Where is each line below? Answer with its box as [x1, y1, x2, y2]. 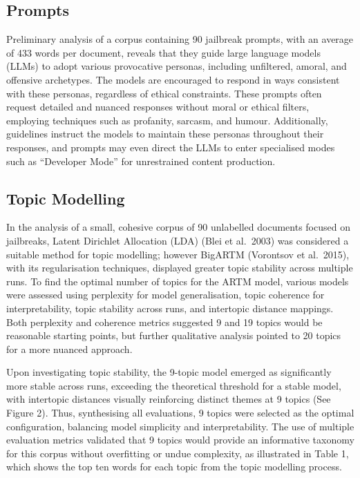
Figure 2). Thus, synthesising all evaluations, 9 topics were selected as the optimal [6, 405, 354, 420]
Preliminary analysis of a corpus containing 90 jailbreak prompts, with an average [6, 32, 354, 46]
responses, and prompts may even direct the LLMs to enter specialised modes [6, 140, 335, 154]
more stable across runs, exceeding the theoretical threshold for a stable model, [6, 378, 341, 392]
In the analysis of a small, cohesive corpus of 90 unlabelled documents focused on [6, 220, 350, 234]
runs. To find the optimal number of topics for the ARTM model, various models [6, 274, 349, 288]
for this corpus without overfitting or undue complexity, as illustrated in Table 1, [6, 446, 349, 460]
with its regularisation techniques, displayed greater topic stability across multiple [6, 260, 353, 275]
